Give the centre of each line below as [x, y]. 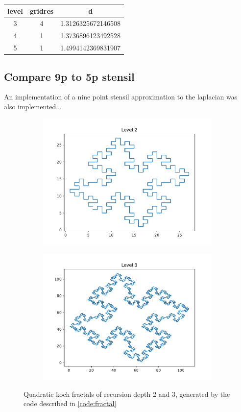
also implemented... [33, 106]
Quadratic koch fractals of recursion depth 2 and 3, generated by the [127, 394]
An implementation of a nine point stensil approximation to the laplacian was [121, 97]
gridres [42, 11]
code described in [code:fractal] [70, 403]
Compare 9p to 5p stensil [69, 76]
